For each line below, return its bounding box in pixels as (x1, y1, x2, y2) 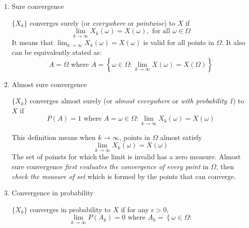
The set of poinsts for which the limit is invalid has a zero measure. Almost (11, 151, 241, 162)
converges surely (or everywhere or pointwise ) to (29, 17, 176, 28)
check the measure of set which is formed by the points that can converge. (11, 171, 236, 181)
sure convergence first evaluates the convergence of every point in (11, 161, 209, 171)
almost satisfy (160, 132, 202, 142)
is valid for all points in (143, 37, 214, 47)
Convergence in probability (11, 187, 94, 198)
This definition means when (11, 132, 96, 142)
